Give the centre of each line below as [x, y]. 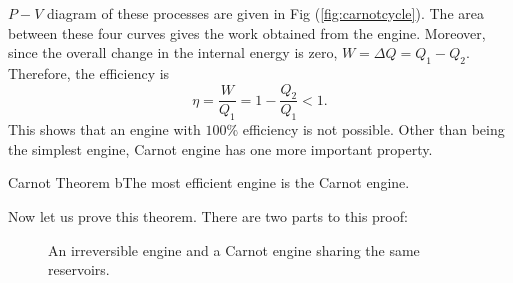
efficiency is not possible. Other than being [373, 129]
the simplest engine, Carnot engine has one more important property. [220, 148]
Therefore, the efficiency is [89, 72]
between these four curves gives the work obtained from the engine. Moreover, [247, 32]
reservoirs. [79, 269]
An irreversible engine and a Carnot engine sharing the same [234, 249]
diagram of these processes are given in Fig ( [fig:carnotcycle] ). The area [265, 13]
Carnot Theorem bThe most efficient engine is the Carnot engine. [209, 182]
